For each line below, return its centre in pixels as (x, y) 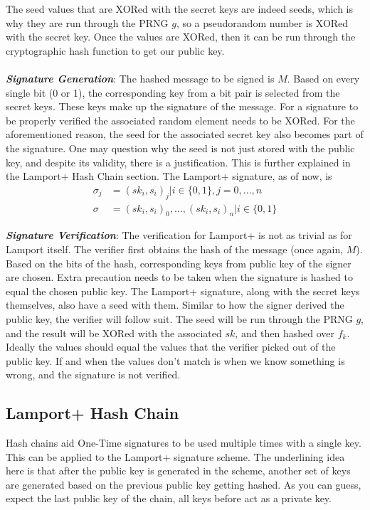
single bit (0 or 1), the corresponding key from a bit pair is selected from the (173, 92)
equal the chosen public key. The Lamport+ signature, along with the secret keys (183, 291)
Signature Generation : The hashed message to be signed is (140, 78)
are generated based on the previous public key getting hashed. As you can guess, (184, 484)
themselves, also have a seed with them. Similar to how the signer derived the (175, 305)
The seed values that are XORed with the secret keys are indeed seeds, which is (180, 9)
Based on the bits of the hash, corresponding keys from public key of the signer (179, 263)
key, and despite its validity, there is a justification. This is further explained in (178, 162)
